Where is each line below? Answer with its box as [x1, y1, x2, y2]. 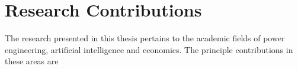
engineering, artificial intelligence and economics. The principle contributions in [5, 43, 293, 55]
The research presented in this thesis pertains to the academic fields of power [5, 32, 285, 44]
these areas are [5, 55, 59, 67]
